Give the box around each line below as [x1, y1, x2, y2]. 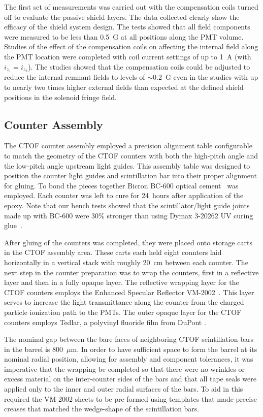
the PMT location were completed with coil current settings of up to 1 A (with [4, 51, 251, 61]
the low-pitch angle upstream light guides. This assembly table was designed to [4, 160, 250, 171]
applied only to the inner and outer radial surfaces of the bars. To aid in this [4, 383, 243, 394]
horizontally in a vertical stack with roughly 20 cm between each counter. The [4, 256, 248, 267]
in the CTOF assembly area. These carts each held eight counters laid [4, 247, 222, 258]
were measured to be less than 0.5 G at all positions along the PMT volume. [4, 31, 244, 42]
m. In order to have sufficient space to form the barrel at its [71, 343, 257, 354]
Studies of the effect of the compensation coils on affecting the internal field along [4, 41, 258, 52]
